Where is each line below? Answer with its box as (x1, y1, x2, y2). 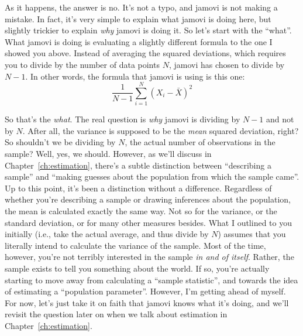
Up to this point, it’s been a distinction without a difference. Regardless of (5, 181, 272, 194)
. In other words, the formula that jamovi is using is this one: (25, 70, 245, 82)
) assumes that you (218, 228, 286, 240)
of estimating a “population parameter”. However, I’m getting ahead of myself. (5, 285, 286, 297)
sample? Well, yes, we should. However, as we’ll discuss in (5, 148, 212, 160)
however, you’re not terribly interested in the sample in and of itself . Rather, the (5, 251, 294, 263)
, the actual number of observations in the (125, 136, 276, 148)
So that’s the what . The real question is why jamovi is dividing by (5, 113, 240, 125)
